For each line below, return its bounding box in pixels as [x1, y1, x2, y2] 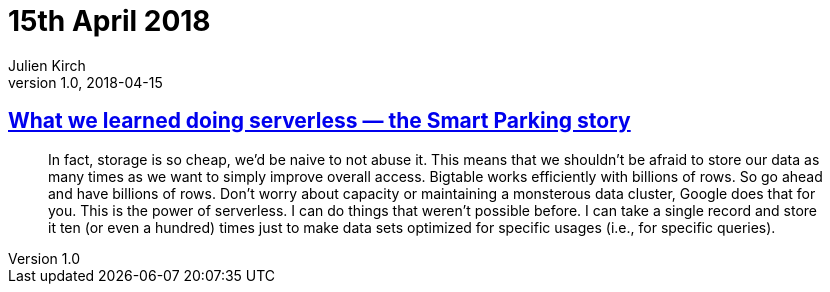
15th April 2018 [8, 4, 211, 38]
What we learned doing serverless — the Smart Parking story [8, 108, 631, 134]
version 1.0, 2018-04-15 [8, 73, 163, 91]
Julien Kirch [8, 56, 86, 74]
